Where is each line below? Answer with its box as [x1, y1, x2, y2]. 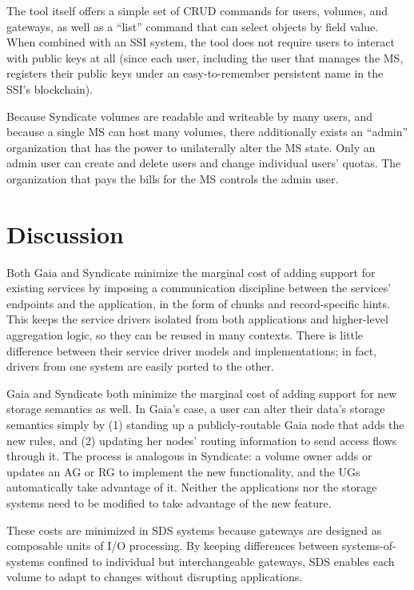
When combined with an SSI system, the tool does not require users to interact [6, 34, 395, 50]
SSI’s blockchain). [6, 80, 94, 97]
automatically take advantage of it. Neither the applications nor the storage [6, 479, 377, 496]
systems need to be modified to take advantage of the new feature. [6, 494, 332, 511]
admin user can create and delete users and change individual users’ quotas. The [6, 155, 401, 171]
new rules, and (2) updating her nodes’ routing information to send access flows [6, 431, 397, 448]
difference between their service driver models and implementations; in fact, [6, 342, 377, 359]
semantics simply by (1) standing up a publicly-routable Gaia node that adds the [6, 416, 404, 432]
